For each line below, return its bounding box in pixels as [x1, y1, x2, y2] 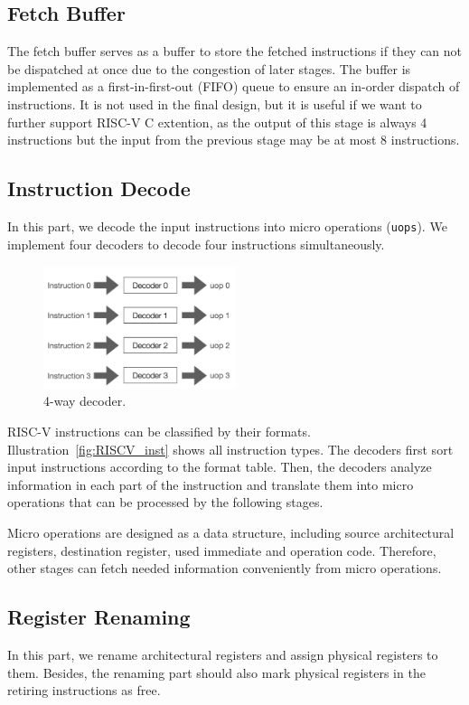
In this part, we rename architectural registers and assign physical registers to [7, 644, 438, 663]
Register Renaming [7, 603, 191, 631]
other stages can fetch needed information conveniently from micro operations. [7, 559, 442, 578]
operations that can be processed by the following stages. [7, 493, 324, 512]
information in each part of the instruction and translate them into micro [7, 475, 414, 493]
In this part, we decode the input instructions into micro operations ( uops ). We [7, 216, 447, 235]
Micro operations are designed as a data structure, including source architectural [7, 522, 455, 541]
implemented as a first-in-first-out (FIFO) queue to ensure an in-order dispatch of [7, 77, 460, 96]
